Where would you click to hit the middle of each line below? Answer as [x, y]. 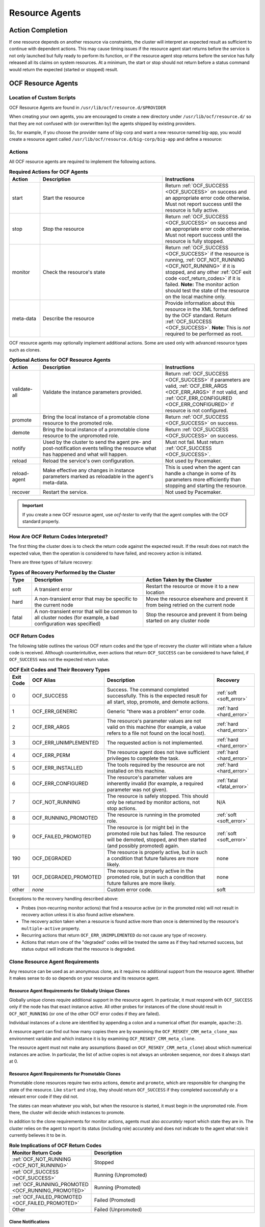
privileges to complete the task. [144, 758]
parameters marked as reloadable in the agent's [98, 477]
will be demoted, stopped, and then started [157, 840]
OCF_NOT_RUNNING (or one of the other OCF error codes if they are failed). [85, 1014]
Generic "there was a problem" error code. [157, 712]
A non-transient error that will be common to [86, 611]
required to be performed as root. [204, 334]
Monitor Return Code [37, 1152]
